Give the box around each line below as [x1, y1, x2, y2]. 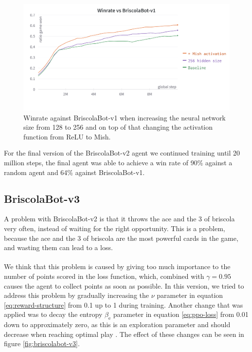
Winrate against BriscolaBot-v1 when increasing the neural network [23, 112, 226, 122]
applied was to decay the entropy [4, 309, 103, 319]
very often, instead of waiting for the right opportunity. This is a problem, [4, 223, 225, 233]
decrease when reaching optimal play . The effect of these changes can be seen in [4, 329, 244, 339]
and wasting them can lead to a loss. [4, 242, 113, 253]
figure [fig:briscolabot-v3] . [4, 338, 80, 349]
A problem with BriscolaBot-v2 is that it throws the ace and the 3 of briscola [4, 214, 235, 224]
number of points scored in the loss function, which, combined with [4, 271, 204, 281]
